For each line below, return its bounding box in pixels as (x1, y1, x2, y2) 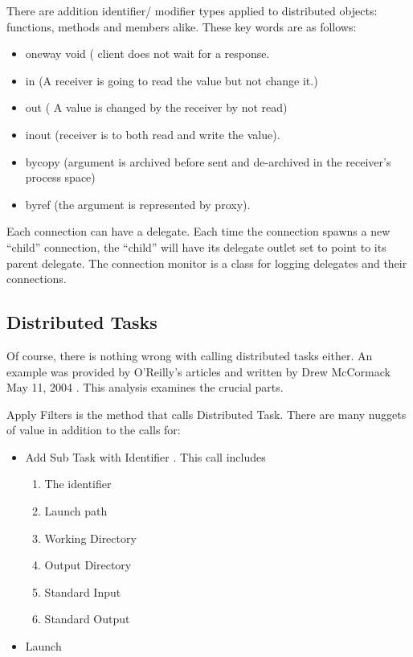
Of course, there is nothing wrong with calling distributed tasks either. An (6, 347, 373, 363)
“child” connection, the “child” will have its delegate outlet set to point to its (6, 238, 386, 255)
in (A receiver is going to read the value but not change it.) (25, 72, 318, 88)
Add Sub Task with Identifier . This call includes (25, 448, 266, 465)
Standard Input (44, 583, 121, 600)
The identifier (44, 475, 112, 492)
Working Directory (44, 529, 137, 546)
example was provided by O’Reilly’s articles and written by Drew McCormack (6, 363, 391, 380)
